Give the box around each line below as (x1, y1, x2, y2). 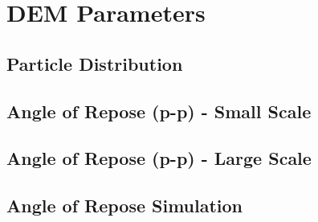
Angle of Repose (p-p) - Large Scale (6, 146, 312, 171)
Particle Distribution (6, 51, 183, 76)
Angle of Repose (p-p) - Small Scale (6, 98, 312, 123)
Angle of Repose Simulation (6, 193, 243, 218)
